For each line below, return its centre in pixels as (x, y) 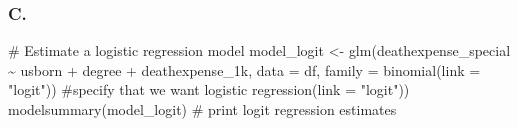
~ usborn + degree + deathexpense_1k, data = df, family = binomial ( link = (244, 69)
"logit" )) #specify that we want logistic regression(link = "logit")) (209, 89)
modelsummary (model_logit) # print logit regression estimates (202, 109)
